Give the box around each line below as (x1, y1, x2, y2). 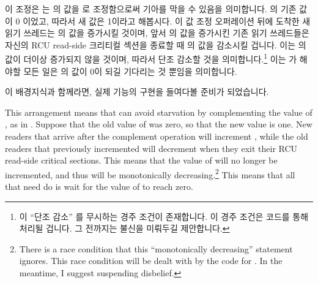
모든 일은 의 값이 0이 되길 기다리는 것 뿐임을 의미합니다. (23, 64, 237, 77)
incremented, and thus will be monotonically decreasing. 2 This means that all (5, 166, 295, 181)
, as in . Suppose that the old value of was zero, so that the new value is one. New (5, 118, 312, 130)
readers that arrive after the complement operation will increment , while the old (5, 130, 308, 142)
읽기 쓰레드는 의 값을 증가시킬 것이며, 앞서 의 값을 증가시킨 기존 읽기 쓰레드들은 (5, 26, 309, 39)
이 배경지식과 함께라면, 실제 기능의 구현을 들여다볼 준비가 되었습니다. (5, 85, 269, 98)
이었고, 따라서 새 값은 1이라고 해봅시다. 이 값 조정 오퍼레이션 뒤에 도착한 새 (23, 14, 311, 27)
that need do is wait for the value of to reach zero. (5, 180, 193, 193)
